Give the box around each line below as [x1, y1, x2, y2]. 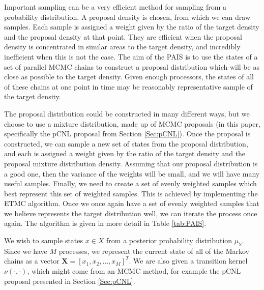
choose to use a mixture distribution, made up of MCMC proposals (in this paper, [4, 118, 260, 129]
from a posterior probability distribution [106, 235, 232, 246]
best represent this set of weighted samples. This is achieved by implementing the [4, 188, 258, 198]
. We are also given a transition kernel [129, 255, 248, 266]
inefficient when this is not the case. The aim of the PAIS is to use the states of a [4, 51, 258, 62]
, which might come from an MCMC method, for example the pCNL [27, 266, 241, 276]
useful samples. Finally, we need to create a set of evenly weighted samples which [4, 178, 257, 189]
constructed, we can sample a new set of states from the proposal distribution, [4, 138, 248, 149]
